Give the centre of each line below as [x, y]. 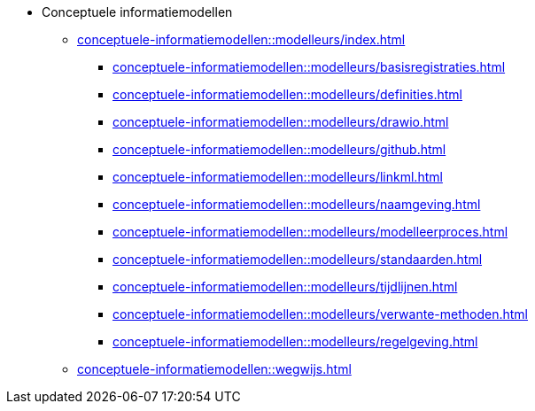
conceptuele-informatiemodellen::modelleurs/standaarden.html [298, 259]
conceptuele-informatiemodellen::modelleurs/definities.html [288, 94]
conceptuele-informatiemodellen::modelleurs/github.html [279, 149]
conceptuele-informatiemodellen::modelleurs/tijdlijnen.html [285, 287]
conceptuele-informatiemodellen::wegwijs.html [214, 369]
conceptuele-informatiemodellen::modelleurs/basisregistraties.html [309, 67]
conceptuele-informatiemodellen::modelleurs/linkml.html [278, 177]
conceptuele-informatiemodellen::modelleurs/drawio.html [281, 122]
